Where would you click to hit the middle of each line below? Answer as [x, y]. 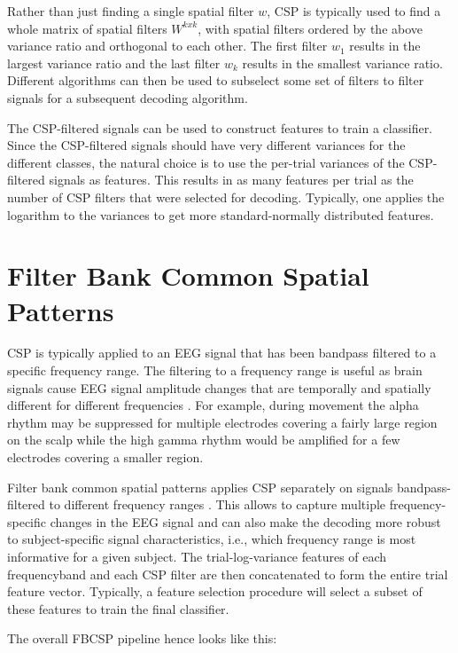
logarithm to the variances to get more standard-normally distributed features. [221, 214]
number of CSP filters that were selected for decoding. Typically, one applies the [226, 197]
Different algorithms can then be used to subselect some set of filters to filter [216, 80]
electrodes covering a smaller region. [105, 457]
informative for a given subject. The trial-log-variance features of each [197, 556]
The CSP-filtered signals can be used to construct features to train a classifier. [220, 127]
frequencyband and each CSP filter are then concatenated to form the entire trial [228, 574]
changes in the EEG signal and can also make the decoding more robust [245, 521]
